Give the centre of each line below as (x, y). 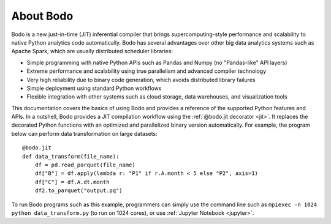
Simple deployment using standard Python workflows (94, 88)
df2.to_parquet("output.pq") (78, 191)
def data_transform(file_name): (71, 156)
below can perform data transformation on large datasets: (84, 133)
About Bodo (42, 16)
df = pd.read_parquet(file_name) (85, 165)
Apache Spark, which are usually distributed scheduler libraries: (92, 51)
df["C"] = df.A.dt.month (72, 182)
